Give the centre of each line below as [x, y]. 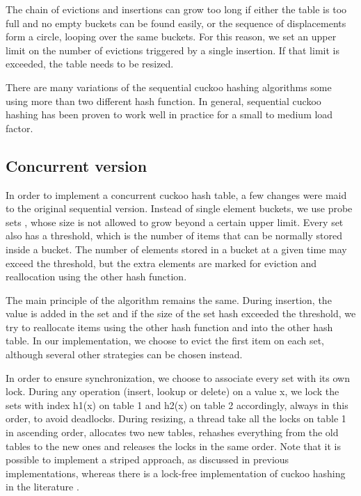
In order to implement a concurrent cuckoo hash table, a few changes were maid [176, 194]
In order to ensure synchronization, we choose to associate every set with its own [178, 377]
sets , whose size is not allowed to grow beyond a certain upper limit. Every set [175, 222]
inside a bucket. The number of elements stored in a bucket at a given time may [176, 249]
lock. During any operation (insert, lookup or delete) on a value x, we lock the [173, 391]
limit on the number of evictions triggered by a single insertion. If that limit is [173, 50]
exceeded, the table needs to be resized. [90, 64]
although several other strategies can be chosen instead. [124, 354]
